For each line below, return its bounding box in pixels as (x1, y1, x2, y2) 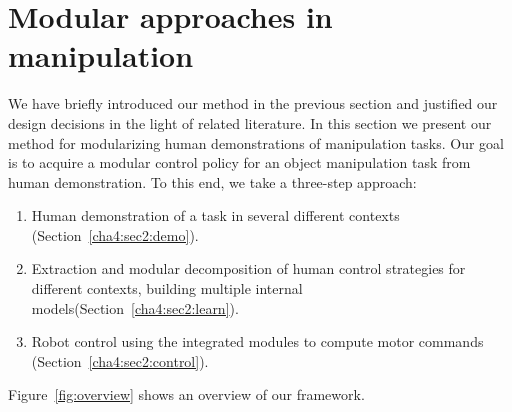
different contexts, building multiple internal (31, 278, 303, 299)
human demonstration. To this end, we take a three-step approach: (8, 171, 417, 192)
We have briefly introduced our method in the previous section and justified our (8, 93, 498, 114)
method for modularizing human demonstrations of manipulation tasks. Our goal (8, 132, 504, 153)
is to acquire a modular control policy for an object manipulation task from (8, 152, 471, 173)
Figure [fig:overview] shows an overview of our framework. (8, 384, 365, 405)
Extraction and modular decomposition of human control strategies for (31, 258, 466, 279)
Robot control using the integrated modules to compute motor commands (31, 331, 484, 352)
